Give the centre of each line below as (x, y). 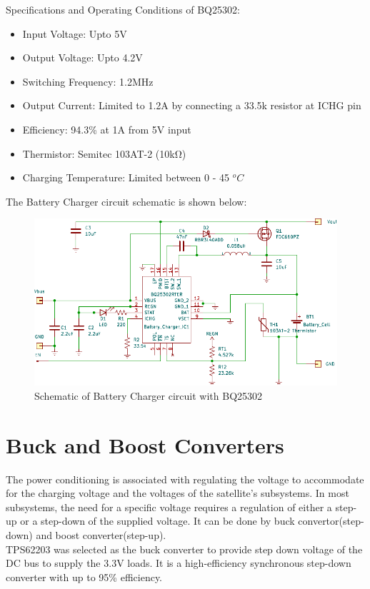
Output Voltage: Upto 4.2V (82, 57)
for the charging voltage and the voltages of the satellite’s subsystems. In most (177, 493)
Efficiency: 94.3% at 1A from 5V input (107, 129)
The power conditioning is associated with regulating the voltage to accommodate (185, 479)
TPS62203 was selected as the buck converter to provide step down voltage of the (184, 549)
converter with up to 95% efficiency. (84, 577)
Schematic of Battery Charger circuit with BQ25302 (149, 395)
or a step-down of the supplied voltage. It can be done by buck (157, 521)
